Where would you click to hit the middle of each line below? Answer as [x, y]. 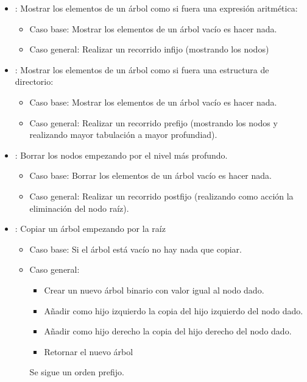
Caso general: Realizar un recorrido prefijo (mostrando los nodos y [153, 122]
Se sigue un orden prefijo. [77, 372]
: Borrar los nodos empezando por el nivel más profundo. [121, 155]
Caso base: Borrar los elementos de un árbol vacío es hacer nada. [150, 175]
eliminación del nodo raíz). [79, 208]
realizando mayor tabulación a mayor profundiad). [123, 135]
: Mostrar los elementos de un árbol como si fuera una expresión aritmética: [156, 8]
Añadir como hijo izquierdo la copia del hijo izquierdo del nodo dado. [174, 310]
